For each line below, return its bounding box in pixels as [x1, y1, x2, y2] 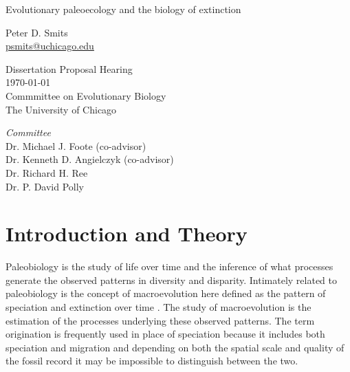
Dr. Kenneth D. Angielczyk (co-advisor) [6, 152, 174, 166]
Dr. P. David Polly [6, 179, 85, 193]
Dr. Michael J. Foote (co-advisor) [6, 138, 146, 153]
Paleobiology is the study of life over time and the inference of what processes [6, 259, 333, 274]
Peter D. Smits [6, 25, 68, 39]
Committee [6, 125, 51, 140]
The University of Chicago [6, 102, 117, 116]
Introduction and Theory [6, 219, 248, 248]
